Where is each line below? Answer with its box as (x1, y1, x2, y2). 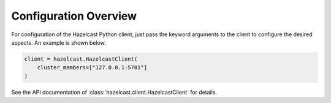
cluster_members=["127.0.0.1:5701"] (37, 64, 147, 71)
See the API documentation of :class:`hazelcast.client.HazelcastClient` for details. (11, 88, 218, 96)
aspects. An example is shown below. (11, 39, 107, 46)
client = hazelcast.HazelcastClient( (24, 55, 138, 63)
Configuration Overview (11, 9, 137, 23)
